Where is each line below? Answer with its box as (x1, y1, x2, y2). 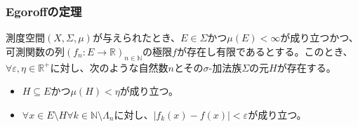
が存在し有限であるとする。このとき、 (176, 44, 353, 58)
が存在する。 (277, 60, 336, 74)
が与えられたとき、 (92, 30, 180, 45)
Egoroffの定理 (6, 2, 82, 20)
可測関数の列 (6, 44, 65, 58)
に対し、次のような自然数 (50, 60, 168, 74)
